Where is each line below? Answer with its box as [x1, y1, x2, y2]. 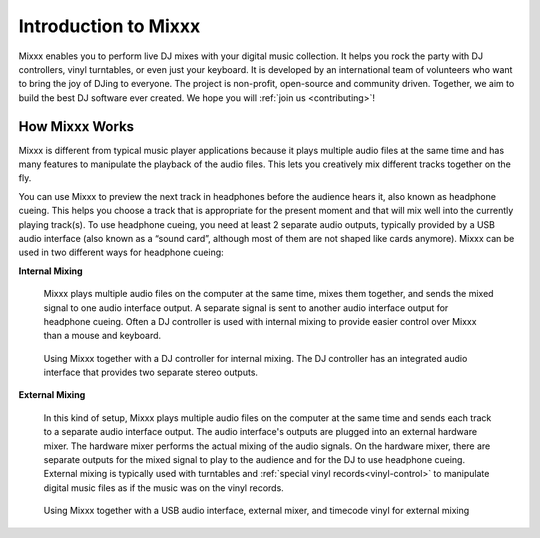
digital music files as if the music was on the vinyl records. [43, 481, 284, 494]
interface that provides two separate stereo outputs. [43, 366, 259, 379]
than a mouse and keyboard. [43, 330, 162, 342]
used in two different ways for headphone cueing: [18, 246, 224, 259]
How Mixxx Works [18, 118, 135, 135]
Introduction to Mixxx [18, 15, 201, 37]
